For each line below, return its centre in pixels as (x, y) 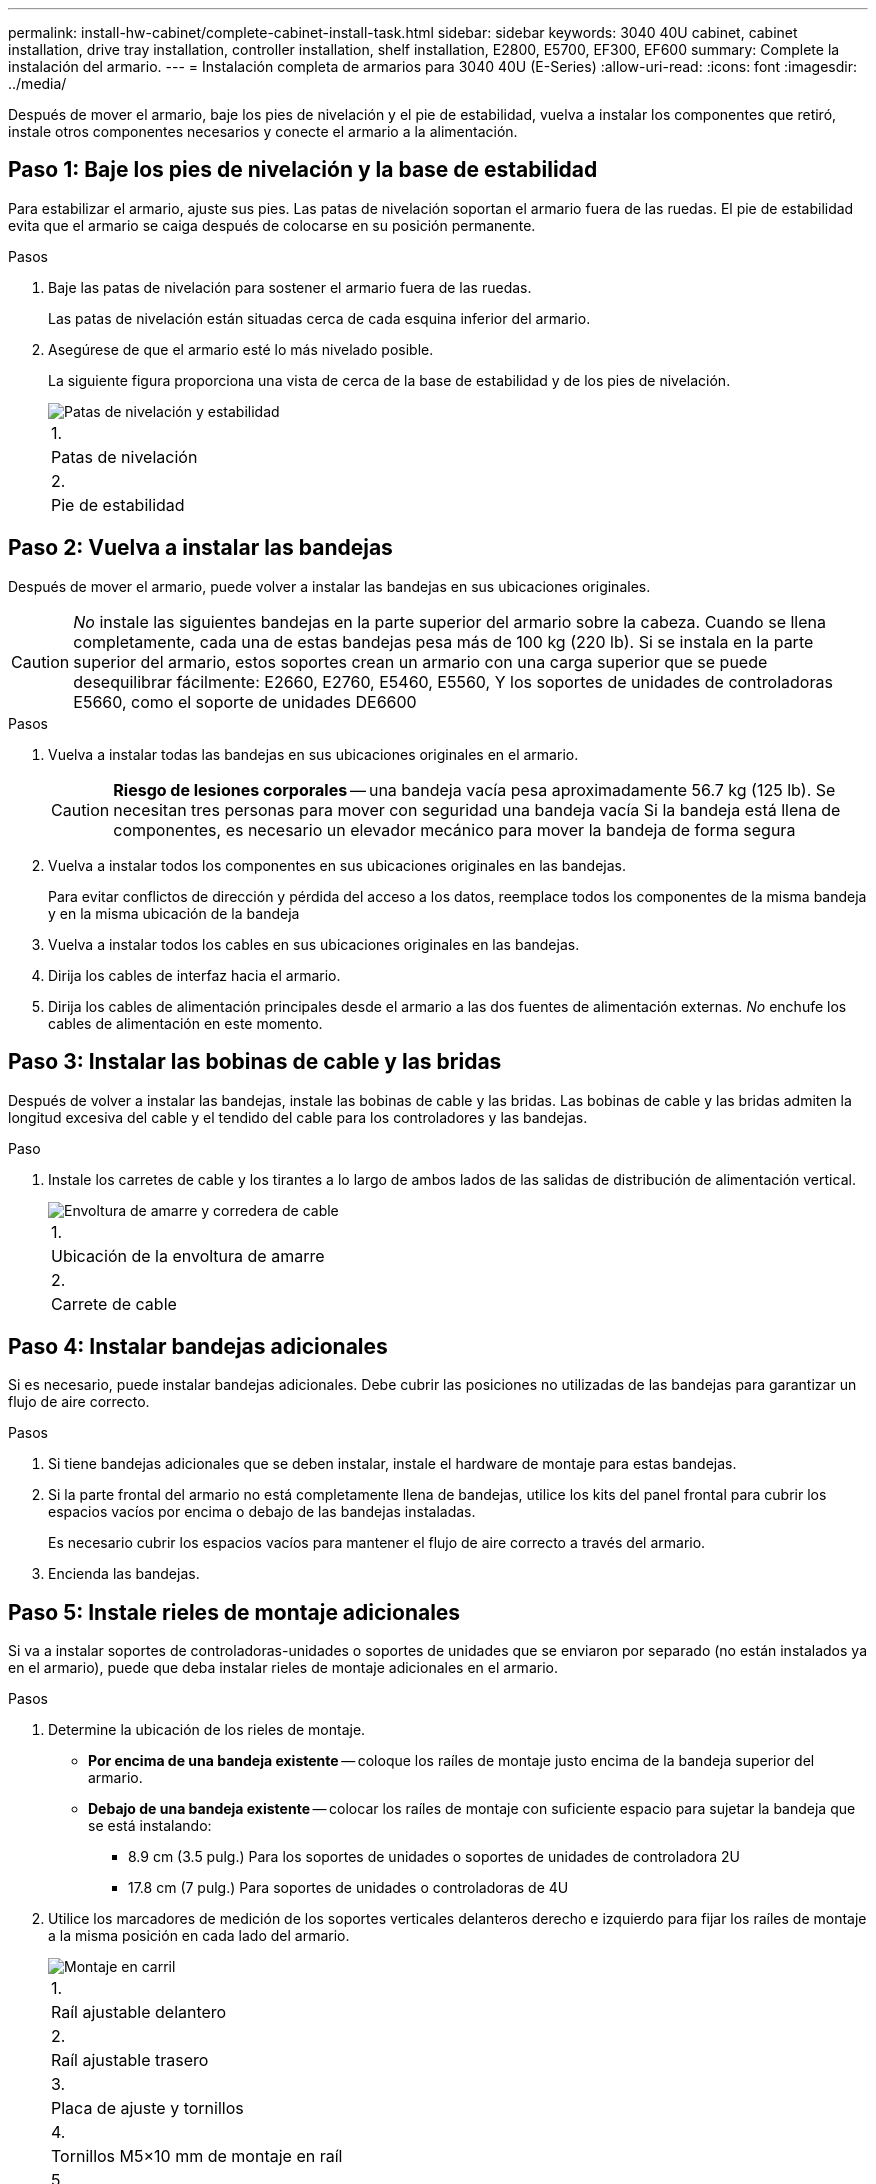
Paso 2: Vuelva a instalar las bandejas (200, 548)
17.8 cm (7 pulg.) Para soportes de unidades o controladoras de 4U (348, 1888)
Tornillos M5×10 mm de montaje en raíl (197, 2156)
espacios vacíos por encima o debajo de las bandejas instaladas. (262, 1512)
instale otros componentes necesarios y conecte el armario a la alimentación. (263, 131)
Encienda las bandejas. (124, 1574)
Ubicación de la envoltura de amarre (188, 1255)
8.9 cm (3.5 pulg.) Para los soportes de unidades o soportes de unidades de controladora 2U (434, 1857)
